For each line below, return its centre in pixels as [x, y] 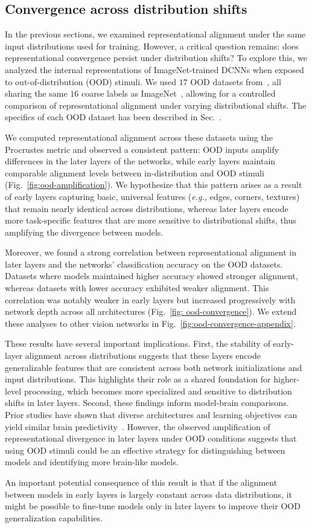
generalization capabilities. [54, 517]
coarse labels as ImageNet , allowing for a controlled [178, 93]
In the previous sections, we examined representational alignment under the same [155, 34]
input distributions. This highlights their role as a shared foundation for [138, 379]
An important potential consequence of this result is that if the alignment [141, 482]
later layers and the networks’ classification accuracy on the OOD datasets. [144, 264]
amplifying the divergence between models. [84, 232]
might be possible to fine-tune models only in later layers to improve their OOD [153, 506]
